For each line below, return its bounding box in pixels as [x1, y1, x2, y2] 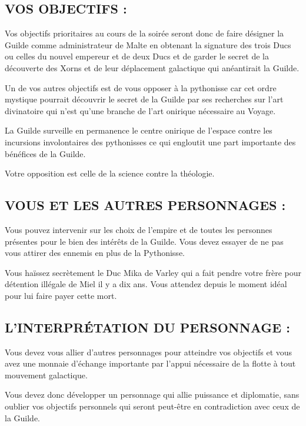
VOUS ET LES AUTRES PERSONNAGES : [5, 196, 286, 214]
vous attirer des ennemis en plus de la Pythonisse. [5, 247, 185, 259]
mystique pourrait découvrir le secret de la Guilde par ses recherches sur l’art [5, 93, 284, 105]
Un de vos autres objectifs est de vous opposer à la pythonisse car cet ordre [5, 81, 277, 94]
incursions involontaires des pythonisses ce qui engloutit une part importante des [5, 135, 296, 148]
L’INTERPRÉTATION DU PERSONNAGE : [5, 318, 290, 336]
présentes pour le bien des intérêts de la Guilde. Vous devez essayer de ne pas [5, 235, 284, 247]
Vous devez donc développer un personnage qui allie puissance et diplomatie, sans [5, 388, 300, 401]
